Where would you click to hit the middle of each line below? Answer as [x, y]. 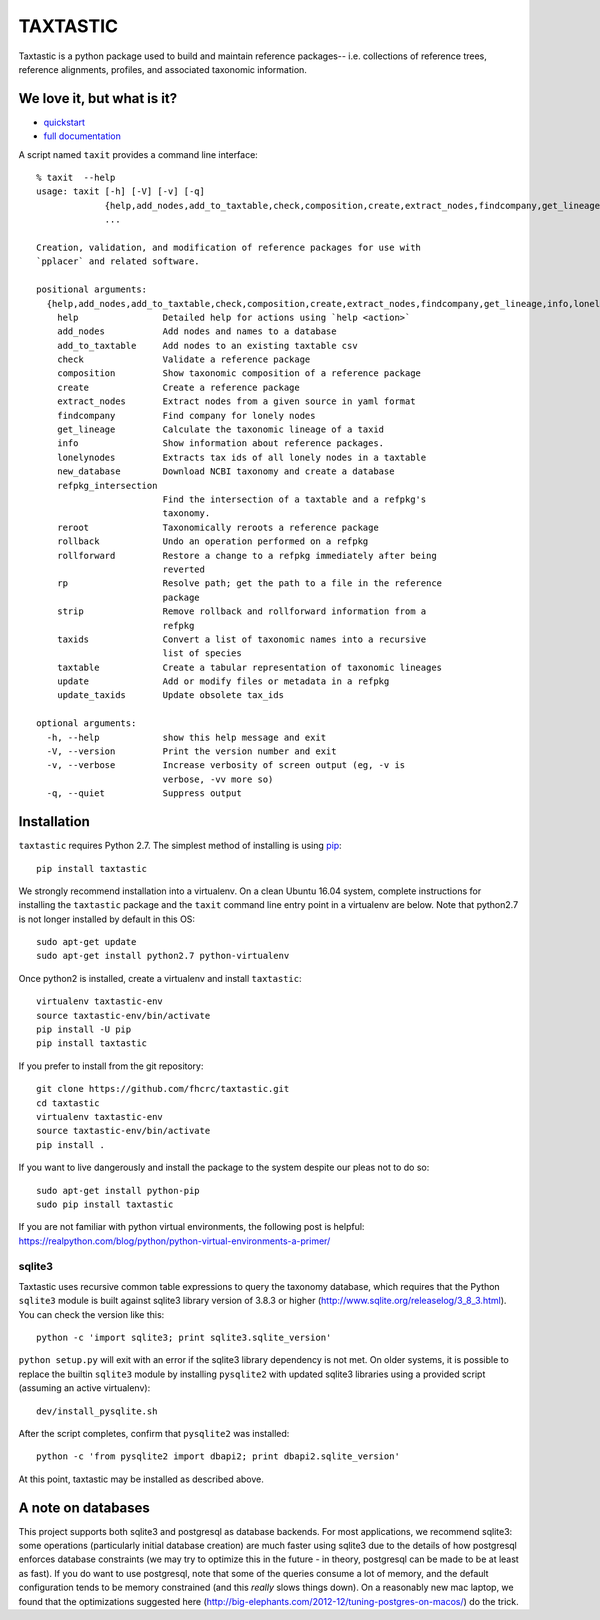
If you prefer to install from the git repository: [111, 1066]
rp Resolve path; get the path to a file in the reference [249, 583]
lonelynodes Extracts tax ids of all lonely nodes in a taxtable [241, 457]
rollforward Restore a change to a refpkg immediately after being [246, 555]
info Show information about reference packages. [220, 443]
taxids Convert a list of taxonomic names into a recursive [241, 639]
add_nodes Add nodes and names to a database [196, 331]
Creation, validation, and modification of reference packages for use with [229, 247]
